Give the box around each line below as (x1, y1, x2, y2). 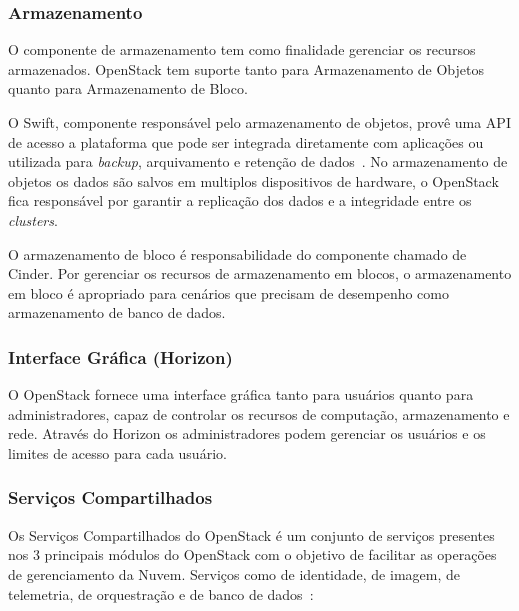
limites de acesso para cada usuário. (8, 442, 227, 463)
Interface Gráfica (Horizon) (8, 344, 233, 369)
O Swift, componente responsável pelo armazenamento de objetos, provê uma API (8, 112, 511, 132)
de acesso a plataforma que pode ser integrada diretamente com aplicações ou (8, 131, 484, 152)
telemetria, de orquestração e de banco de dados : (8, 583, 314, 604)
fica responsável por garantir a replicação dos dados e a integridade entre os (8, 190, 472, 211)
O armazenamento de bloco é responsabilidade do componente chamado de (8, 243, 467, 264)
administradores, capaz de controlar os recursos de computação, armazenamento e (8, 403, 510, 424)
